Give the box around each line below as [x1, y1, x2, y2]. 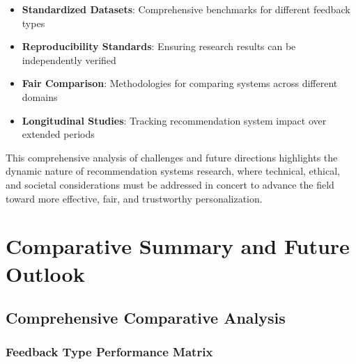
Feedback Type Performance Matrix [6, 343, 213, 361]
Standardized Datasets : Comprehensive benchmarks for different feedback [22, 2, 350, 16]
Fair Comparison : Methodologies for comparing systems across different [22, 76, 338, 90]
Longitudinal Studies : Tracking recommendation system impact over [22, 113, 327, 127]
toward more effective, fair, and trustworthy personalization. [6, 191, 263, 205]
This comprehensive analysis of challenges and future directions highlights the [6, 150, 338, 164]
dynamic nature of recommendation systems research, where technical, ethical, [6, 164, 340, 178]
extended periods [22, 127, 95, 141]
